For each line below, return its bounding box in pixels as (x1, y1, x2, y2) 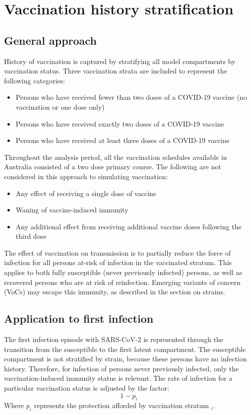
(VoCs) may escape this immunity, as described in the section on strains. (4, 286, 225, 297)
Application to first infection (4, 311, 154, 326)
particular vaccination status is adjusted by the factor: (4, 383, 169, 393)
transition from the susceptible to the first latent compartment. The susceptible (4, 344, 246, 354)
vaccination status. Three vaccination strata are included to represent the (4, 66, 227, 76)
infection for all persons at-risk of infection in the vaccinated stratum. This (4, 257, 232, 268)
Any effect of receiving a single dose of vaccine (15, 188, 157, 198)
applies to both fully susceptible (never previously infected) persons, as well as (4, 267, 242, 277)
